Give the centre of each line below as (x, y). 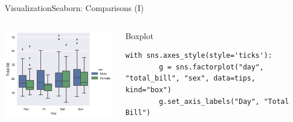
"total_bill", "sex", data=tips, (190, 79)
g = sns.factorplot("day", (212, 67)
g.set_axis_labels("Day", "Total (224, 101)
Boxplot (139, 35)
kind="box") (148, 90)
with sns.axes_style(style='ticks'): (199, 56)
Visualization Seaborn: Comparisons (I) (74, 8)
